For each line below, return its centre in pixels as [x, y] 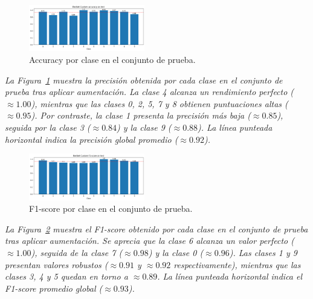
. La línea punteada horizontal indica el [230, 276]
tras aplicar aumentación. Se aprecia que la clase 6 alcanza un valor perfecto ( [150, 241]
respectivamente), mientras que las [237, 264]
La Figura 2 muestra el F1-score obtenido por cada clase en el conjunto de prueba [156, 228]
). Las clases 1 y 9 [263, 252]
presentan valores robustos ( [56, 264]
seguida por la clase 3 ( [48, 127]
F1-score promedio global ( [54, 288]
